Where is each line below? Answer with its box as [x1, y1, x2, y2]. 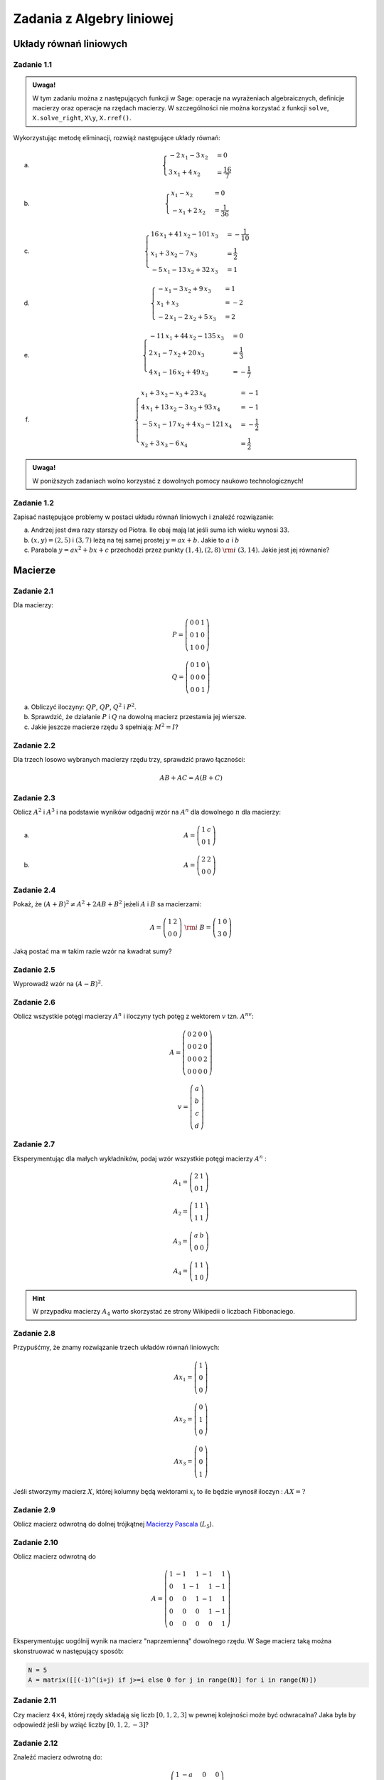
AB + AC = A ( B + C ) [159, 774, 223, 782]
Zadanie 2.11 [13, 1695, 57, 1705]
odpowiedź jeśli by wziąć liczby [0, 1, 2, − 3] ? [13, 1720, 149, 1729]
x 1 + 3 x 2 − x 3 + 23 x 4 [141, 389, 206, 399]
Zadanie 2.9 [13, 1504, 56, 1514]
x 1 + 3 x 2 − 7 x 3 [150, 249, 198, 259]
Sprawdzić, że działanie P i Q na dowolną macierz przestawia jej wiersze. [31, 713, 247, 721]
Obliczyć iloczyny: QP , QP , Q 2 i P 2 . [31, 702, 137, 711]
